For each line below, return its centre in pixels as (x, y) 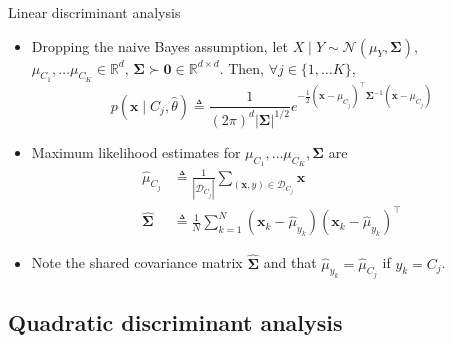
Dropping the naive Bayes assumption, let (159, 45)
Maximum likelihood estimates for (136, 151)
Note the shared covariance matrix (137, 262)
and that (290, 262)
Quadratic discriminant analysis (175, 322)
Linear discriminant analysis (94, 12)
